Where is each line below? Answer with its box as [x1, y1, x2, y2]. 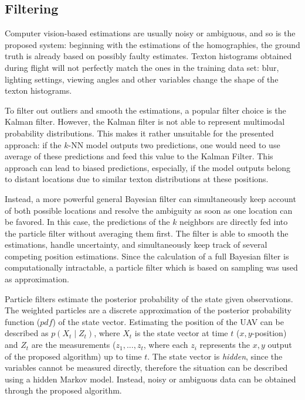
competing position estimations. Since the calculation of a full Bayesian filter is [5, 249, 289, 262]
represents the [199, 339, 250, 351]
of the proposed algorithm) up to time [5, 350, 142, 362]
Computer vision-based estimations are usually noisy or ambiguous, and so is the [5, 27, 296, 39]
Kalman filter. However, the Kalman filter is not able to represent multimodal [5, 115, 285, 128]
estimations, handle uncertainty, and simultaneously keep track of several [5, 238, 267, 251]
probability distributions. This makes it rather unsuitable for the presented [5, 127, 274, 139]
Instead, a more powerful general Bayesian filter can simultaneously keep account [5, 192, 296, 204]
